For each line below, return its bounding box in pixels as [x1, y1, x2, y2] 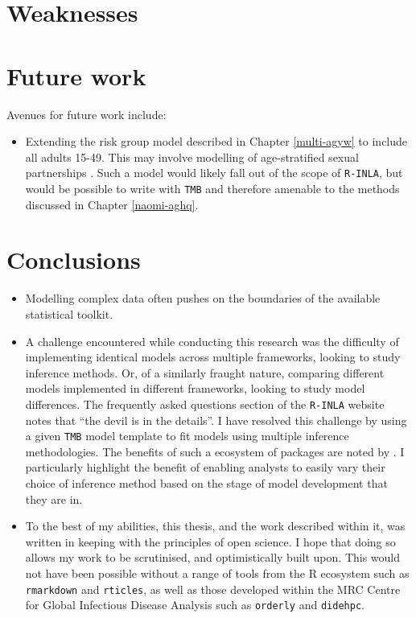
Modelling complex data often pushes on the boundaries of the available [25, 290, 381, 307]
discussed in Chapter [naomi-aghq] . [25, 196, 199, 212]
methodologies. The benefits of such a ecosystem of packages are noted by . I [25, 443, 405, 459]
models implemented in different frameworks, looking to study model [25, 380, 365, 397]
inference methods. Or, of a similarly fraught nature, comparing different [25, 364, 385, 381]
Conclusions [6, 243, 141, 276]
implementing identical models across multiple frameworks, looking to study [25, 348, 401, 365]
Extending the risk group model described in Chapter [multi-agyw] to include [25, 133, 408, 150]
